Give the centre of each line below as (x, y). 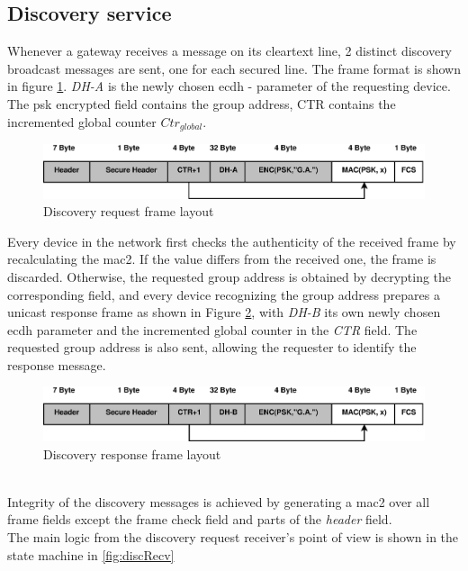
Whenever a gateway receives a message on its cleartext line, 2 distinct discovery (230, 51)
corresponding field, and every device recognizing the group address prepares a (224, 294)
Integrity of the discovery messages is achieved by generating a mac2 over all (219, 501)
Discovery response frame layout (132, 453)
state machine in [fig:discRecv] (91, 554)
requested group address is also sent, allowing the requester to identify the (212, 347)
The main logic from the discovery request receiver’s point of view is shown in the (233, 536)
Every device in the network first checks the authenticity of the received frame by (232, 241)
